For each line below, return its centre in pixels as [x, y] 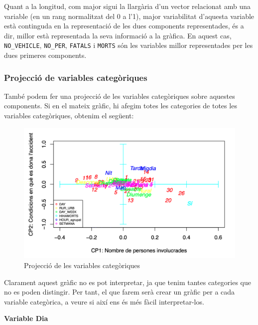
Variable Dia [26, 318]
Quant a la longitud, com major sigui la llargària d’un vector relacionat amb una [127, 6]
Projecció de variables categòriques [76, 77]
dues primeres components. [45, 55]
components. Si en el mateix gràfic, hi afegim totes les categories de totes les [121, 106]
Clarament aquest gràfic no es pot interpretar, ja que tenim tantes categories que [128, 282]
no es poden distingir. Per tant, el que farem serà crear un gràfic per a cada [120, 292]
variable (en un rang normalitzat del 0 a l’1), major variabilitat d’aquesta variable [129, 16]
